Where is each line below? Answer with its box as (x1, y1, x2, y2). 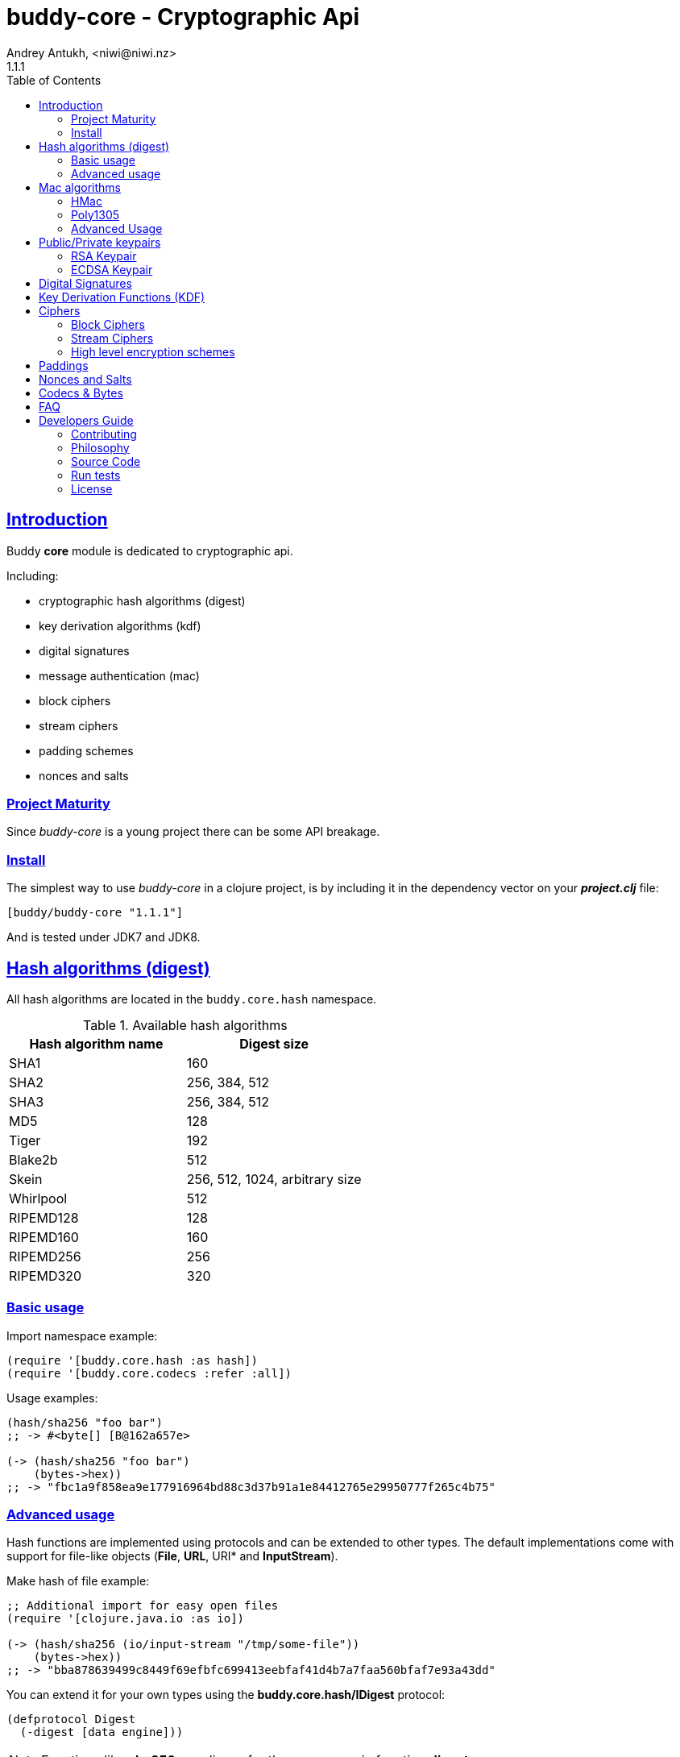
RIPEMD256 (9, 1248, 81, 1265)
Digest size (239, 1035, 309, 1052)
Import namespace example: (6, 1328, 158, 1343)
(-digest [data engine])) (19, 1726, 184, 1739)
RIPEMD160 (9, 1228, 79, 1245)
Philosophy (71, 440, 130, 455)
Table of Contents (6, 73, 102, 87)
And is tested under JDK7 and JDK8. (6, 930, 201, 945)
